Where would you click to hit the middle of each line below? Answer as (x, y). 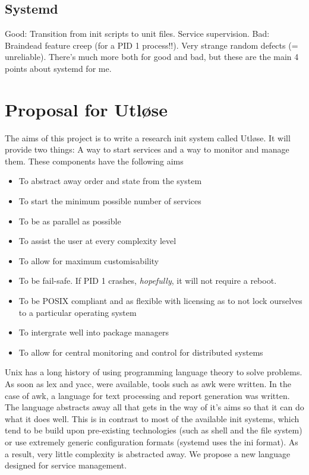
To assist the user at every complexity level (97, 241)
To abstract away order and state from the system (110, 181)
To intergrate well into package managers (94, 332)
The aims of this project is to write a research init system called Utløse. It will (148, 137)
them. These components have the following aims (94, 161)
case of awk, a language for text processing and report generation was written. (147, 395)
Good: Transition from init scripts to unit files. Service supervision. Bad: (137, 34)
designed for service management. (66, 465)
